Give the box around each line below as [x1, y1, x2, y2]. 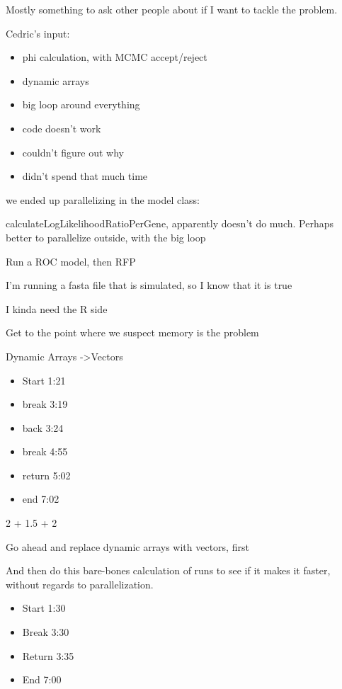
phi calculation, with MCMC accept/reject [22, 50, 207, 64]
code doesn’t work [22, 120, 101, 135]
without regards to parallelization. [6, 576, 154, 591]
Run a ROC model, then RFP [6, 254, 136, 268]
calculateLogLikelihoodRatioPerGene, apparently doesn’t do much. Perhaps [6, 216, 334, 231]
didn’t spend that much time [22, 169, 148, 183]
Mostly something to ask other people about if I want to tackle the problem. [6, 2, 338, 16]
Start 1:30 [22, 600, 66, 615]
